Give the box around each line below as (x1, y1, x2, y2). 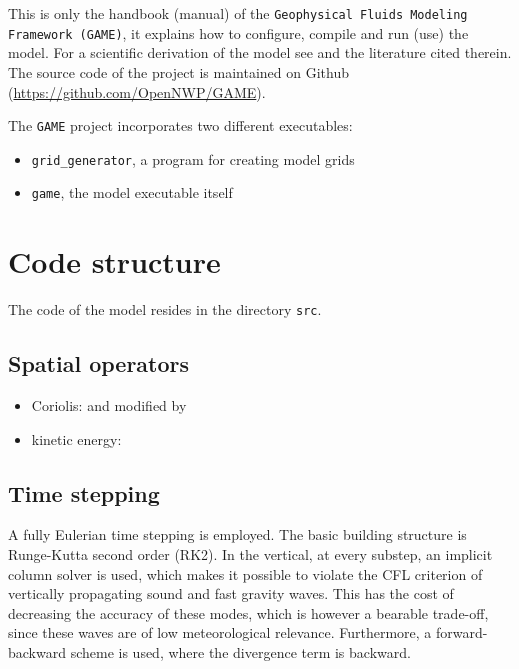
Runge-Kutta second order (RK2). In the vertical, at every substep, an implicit (8, 544, 493, 565)
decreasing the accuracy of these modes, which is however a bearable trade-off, (8, 602, 489, 623)
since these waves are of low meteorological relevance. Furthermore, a (8, 622, 432, 643)
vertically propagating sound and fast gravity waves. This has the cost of (8, 583, 454, 604)
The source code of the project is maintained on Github (8, 61, 349, 82)
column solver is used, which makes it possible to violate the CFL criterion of (8, 563, 483, 584)
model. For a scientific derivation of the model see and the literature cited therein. (8, 42, 512, 63)
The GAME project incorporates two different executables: (8, 115, 353, 136)
